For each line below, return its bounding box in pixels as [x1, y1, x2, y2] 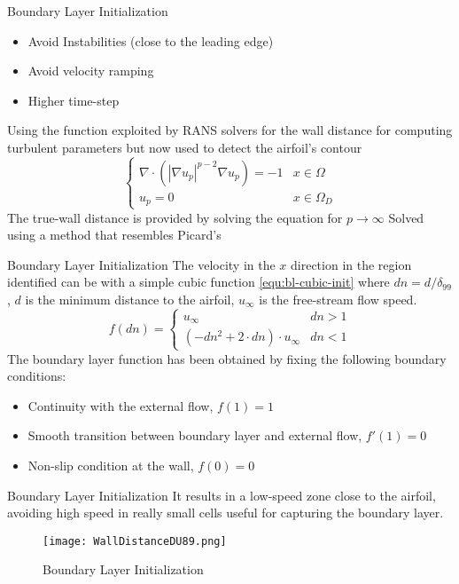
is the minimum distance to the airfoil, [25, 289, 235, 308]
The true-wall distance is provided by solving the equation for [7, 208, 343, 226]
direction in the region [291, 255, 412, 273]
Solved [388, 208, 424, 226]
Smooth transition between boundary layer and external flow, [27, 426, 362, 445]
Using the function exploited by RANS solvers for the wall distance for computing [7, 121, 453, 139]
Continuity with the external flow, [27, 396, 214, 414]
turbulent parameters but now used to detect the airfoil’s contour [7, 138, 362, 156]
